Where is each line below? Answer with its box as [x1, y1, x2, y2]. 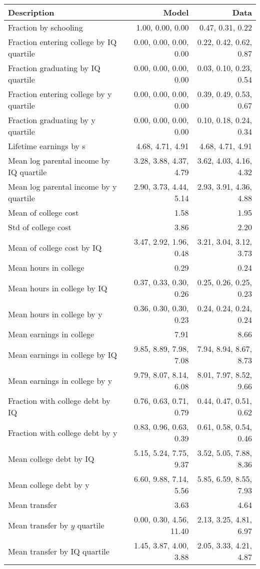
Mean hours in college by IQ [8, 282, 107, 294]
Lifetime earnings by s [8, 140, 85, 152]
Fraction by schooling [8, 22, 83, 33]
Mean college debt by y [8, 478, 89, 490]
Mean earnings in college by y [8, 374, 112, 386]
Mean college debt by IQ [8, 452, 94, 464]
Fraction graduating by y [8, 114, 96, 126]
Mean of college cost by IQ [8, 241, 102, 253]
